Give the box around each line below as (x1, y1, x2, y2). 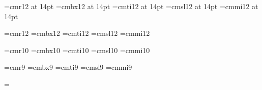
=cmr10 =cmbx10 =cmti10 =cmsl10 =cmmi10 (4, 44, 150, 55)
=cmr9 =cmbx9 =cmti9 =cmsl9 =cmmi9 (4, 62, 132, 72)
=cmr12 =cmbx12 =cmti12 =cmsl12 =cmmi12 (4, 28, 150, 38)
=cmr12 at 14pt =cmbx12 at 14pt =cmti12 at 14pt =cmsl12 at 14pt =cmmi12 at (4, 1, 258, 11)
